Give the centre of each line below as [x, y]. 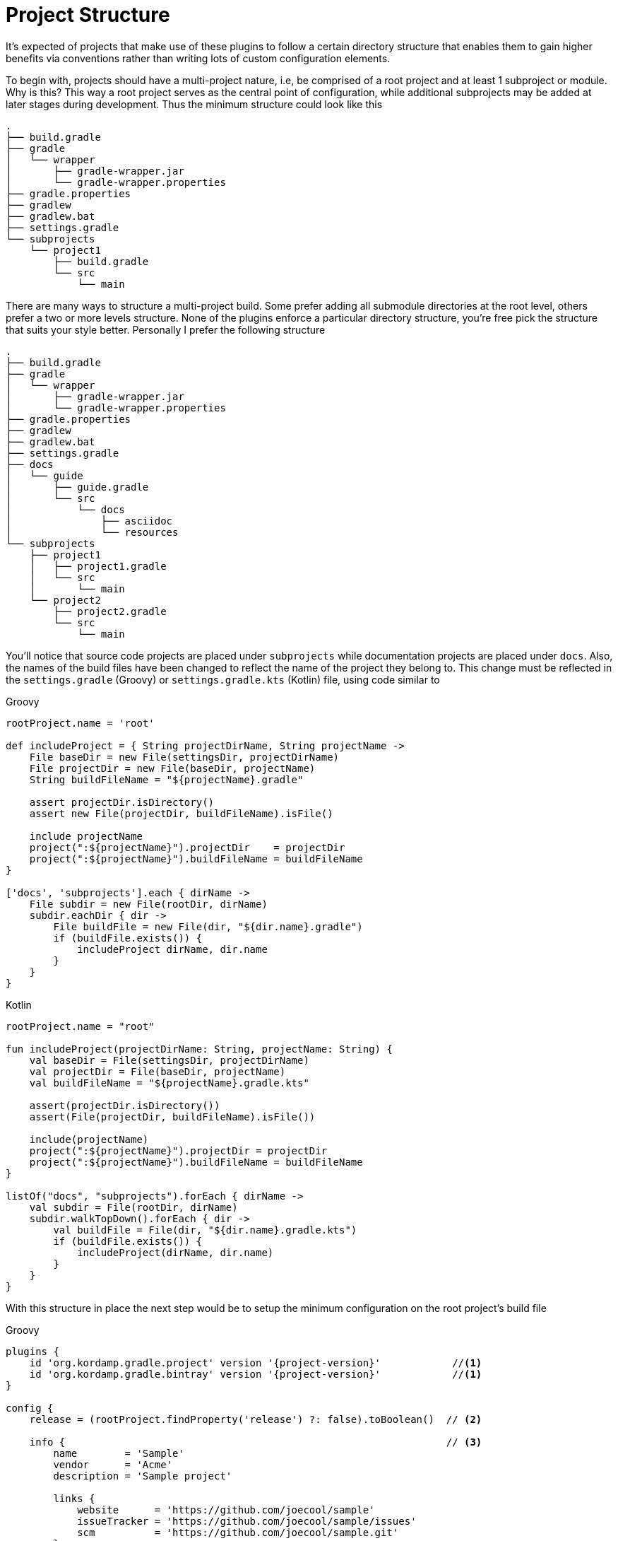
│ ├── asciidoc [89, 521]
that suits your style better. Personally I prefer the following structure [166, 329]
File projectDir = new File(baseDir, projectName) [172, 768]
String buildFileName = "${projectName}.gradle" [166, 779]
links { [74, 1498]
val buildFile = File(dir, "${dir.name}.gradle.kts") [205, 1230]
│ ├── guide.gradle [77, 487]
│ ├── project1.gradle [98, 566]
